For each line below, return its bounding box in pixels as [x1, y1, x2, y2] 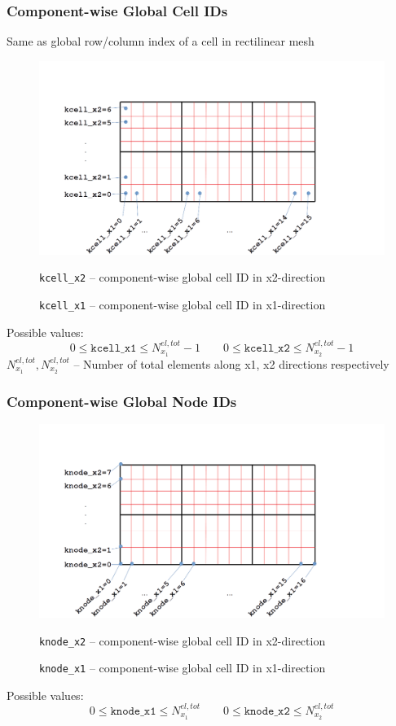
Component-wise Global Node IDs [7, 391, 237, 411]
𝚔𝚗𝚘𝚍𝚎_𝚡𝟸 [244, 705, 290, 717]
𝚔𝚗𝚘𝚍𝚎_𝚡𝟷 [110, 705, 156, 717]
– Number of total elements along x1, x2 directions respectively [73, 355, 389, 372]
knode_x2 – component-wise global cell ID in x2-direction [39, 632, 326, 649]
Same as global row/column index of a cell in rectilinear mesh [7, 33, 315, 50]
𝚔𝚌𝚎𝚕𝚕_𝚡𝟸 [244, 342, 290, 354]
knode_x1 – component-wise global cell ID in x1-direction [39, 659, 326, 676]
